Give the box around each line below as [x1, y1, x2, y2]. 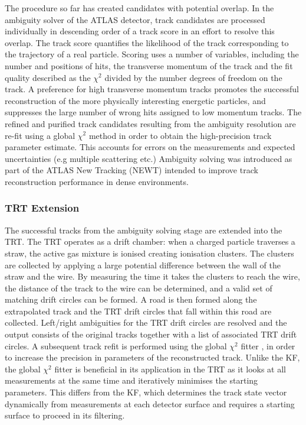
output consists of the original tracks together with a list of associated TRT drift [5, 328, 297, 340]
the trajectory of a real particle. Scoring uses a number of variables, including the [5, 48, 299, 60]
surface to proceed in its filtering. [5, 409, 125, 421]
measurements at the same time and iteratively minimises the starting [5, 374, 258, 387]
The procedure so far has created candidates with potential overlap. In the [5, 2, 274, 14]
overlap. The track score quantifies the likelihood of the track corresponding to [5, 36, 289, 48]
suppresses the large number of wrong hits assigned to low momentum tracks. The [5, 106, 302, 118]
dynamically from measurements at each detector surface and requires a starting [5, 397, 295, 410]
